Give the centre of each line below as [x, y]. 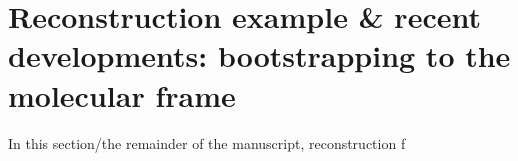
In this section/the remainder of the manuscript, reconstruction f [207, 142]
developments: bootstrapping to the [259, 55]
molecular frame [122, 94]
